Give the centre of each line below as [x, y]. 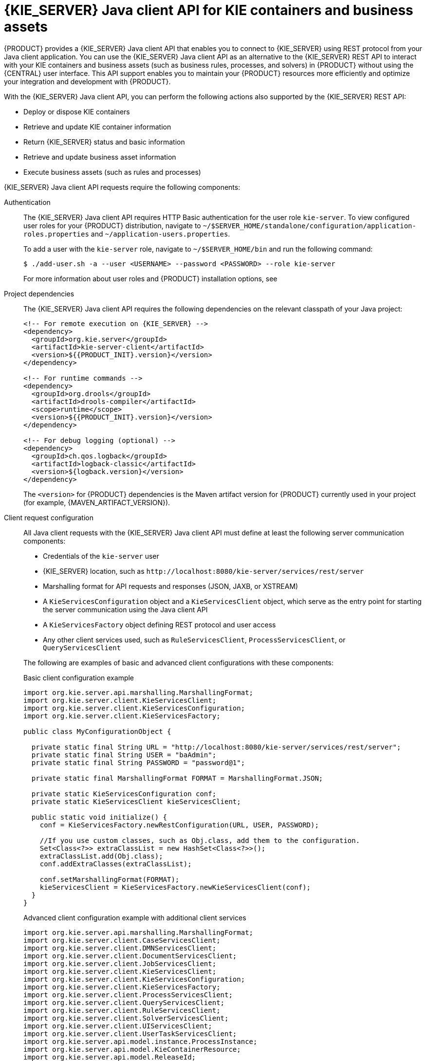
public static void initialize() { [99, 817]
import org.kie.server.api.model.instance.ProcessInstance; [140, 1041]
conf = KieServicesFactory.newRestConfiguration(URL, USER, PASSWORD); [179, 825]
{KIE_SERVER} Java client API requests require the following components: [122, 187]
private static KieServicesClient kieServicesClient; [136, 801]
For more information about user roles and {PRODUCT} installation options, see [150, 278]
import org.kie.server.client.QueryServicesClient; [124, 1002]
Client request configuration [49, 517]
